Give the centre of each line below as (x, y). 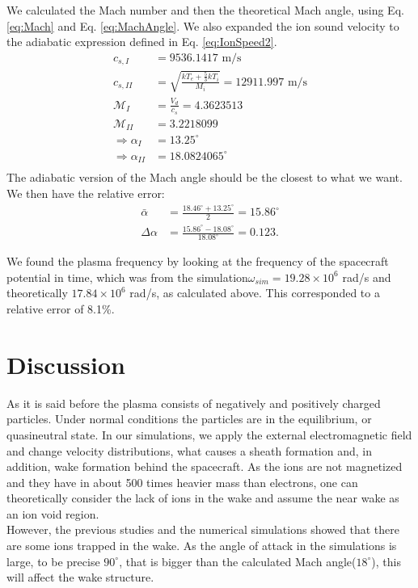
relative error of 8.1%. (61, 309)
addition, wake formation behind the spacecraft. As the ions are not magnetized (205, 466)
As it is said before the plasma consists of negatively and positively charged (194, 403)
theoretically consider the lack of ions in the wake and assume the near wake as (203, 498)
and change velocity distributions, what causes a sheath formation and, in (189, 450)
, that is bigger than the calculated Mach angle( (238, 561)
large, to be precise (53, 561)
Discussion (66, 364)
